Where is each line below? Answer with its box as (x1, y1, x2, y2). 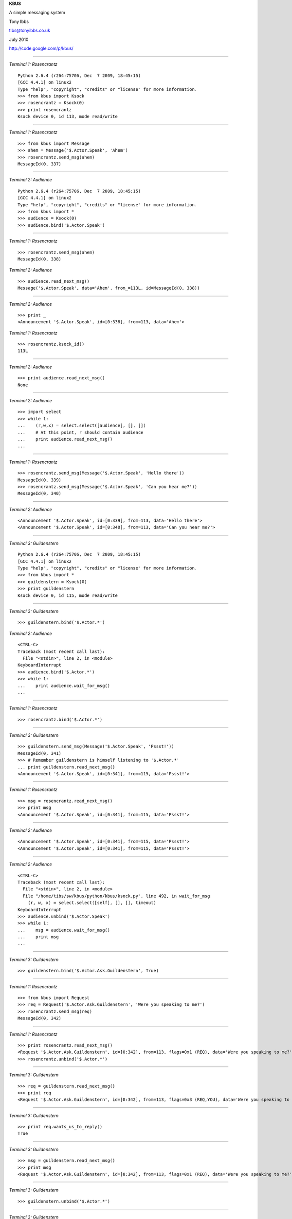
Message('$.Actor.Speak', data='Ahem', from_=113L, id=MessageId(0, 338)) (18, 285, 200, 291)
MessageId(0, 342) (18, 1016, 62, 1021)
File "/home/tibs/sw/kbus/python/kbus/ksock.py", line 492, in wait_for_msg (22, 893, 210, 899)
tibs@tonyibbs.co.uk (9, 27, 51, 34)
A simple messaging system (9, 10, 66, 16)
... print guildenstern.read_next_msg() (18, 764, 115, 770)
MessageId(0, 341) (18, 750, 62, 756)
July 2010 (9, 37, 29, 42)
